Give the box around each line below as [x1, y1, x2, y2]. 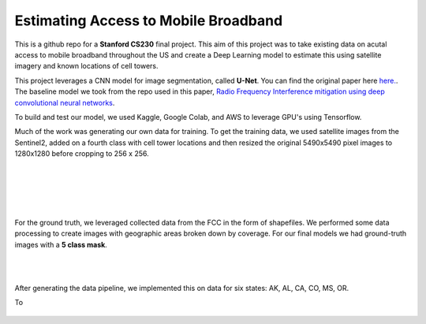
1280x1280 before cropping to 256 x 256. [14, 149, 149, 158]
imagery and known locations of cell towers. [14, 61, 159, 71]
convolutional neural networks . [14, 98, 115, 107]
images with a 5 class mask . [14, 240, 108, 249]
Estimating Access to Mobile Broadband [14, 12, 283, 29]
